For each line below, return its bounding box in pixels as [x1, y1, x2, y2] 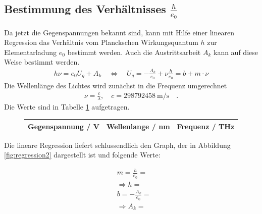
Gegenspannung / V [28, 121, 99, 131]
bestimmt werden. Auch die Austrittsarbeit [67, 46, 201, 57]
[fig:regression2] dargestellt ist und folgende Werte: [4, 149, 161, 160]
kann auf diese [213, 46, 258, 57]
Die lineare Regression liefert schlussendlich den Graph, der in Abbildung [4, 139, 231, 150]
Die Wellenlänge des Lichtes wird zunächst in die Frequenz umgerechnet [4, 80, 227, 91]
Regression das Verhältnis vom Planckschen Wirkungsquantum [4, 37, 198, 47]
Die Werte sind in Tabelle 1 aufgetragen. [4, 101, 130, 112]
